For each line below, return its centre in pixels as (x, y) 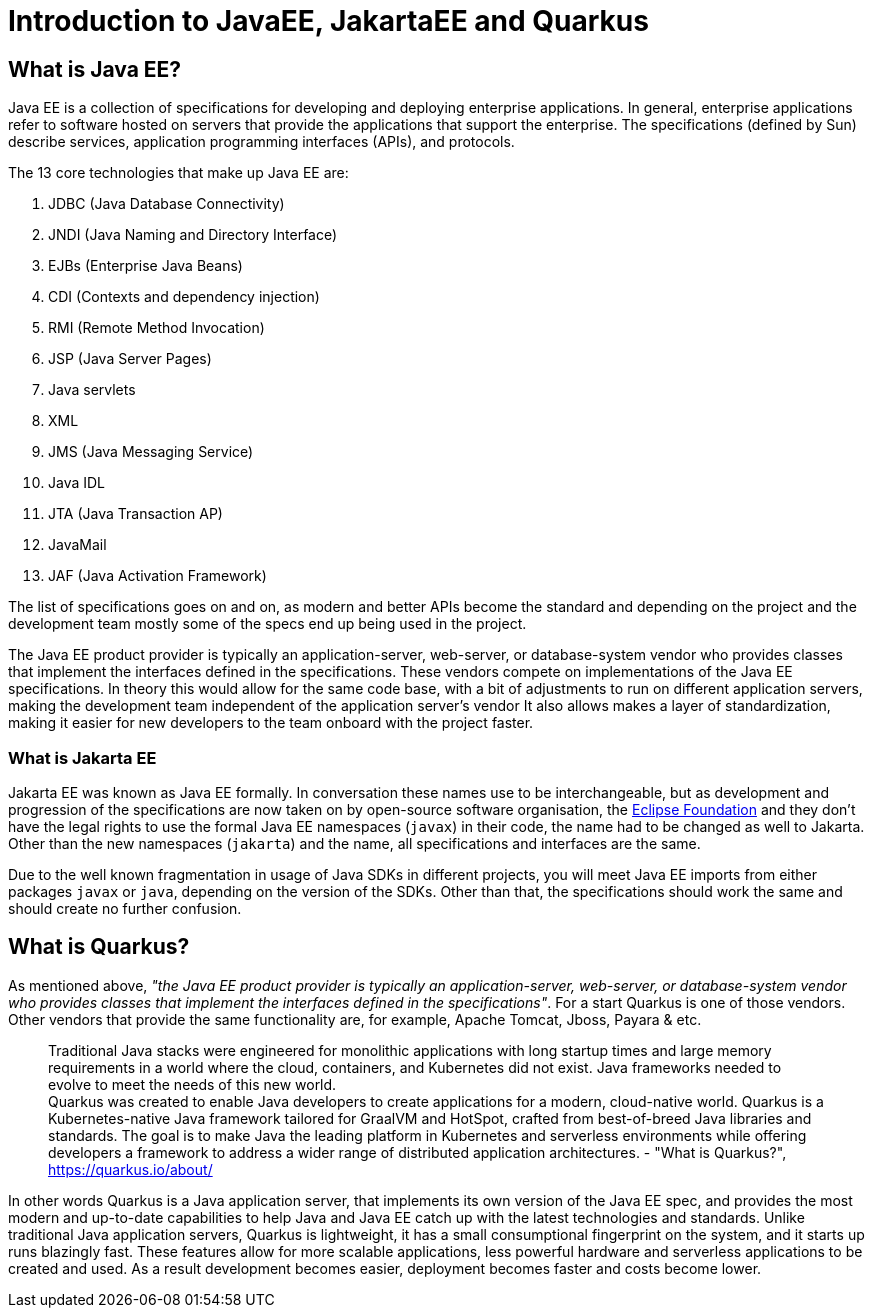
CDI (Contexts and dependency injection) (184, 297)
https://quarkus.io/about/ (130, 1169)
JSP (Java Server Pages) (130, 359)
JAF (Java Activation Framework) (157, 576)
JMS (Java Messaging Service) (151, 452)
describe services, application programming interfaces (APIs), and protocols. (261, 142)
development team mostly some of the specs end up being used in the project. (267, 624)
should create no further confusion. (125, 908)
